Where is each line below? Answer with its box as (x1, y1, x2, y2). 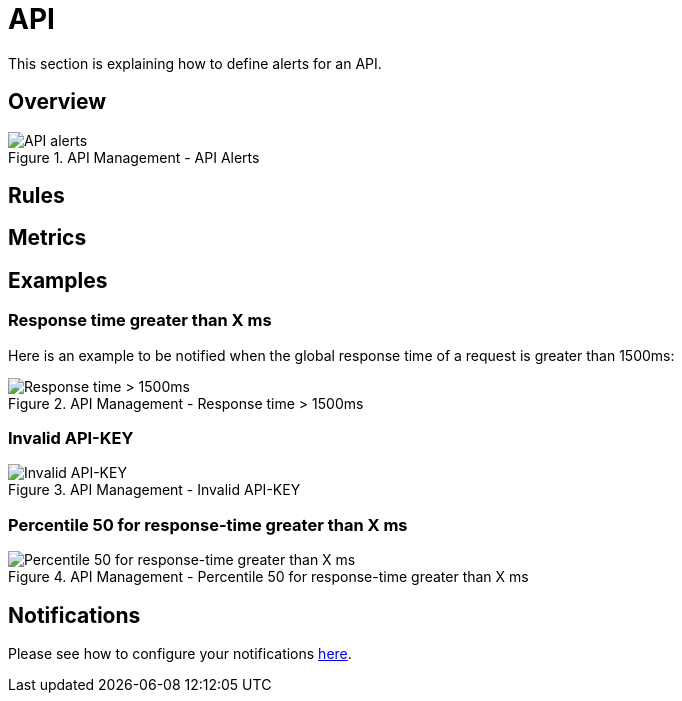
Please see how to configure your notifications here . (8, 645, 352, 662)
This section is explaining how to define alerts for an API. (8, 54, 382, 72)
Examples (8, 267, 108, 293)
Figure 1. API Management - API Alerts (8, 148, 260, 166)
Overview (8, 89, 107, 115)
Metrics (8, 225, 87, 251)
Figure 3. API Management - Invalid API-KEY (8, 481, 301, 499)
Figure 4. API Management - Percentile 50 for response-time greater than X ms (8, 568, 529, 586)
